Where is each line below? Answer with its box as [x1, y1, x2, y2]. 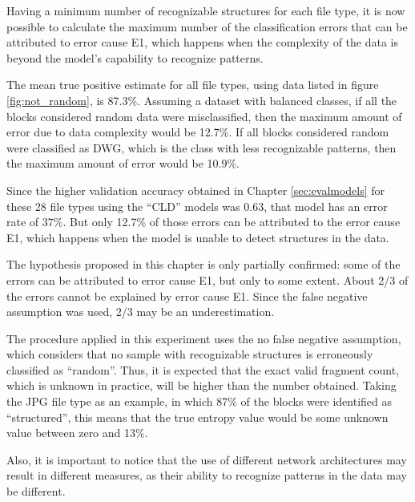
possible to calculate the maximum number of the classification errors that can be [6, 18, 408, 34]
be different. [6, 483, 66, 500]
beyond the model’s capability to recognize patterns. [6, 49, 264, 66]
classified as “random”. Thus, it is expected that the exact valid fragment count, [6, 361, 400, 378]
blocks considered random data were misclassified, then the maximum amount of [6, 107, 402, 124]
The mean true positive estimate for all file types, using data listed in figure [6, 76, 379, 93]
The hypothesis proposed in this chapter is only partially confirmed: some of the [6, 256, 401, 273]
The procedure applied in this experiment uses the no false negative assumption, [6, 330, 401, 346]
